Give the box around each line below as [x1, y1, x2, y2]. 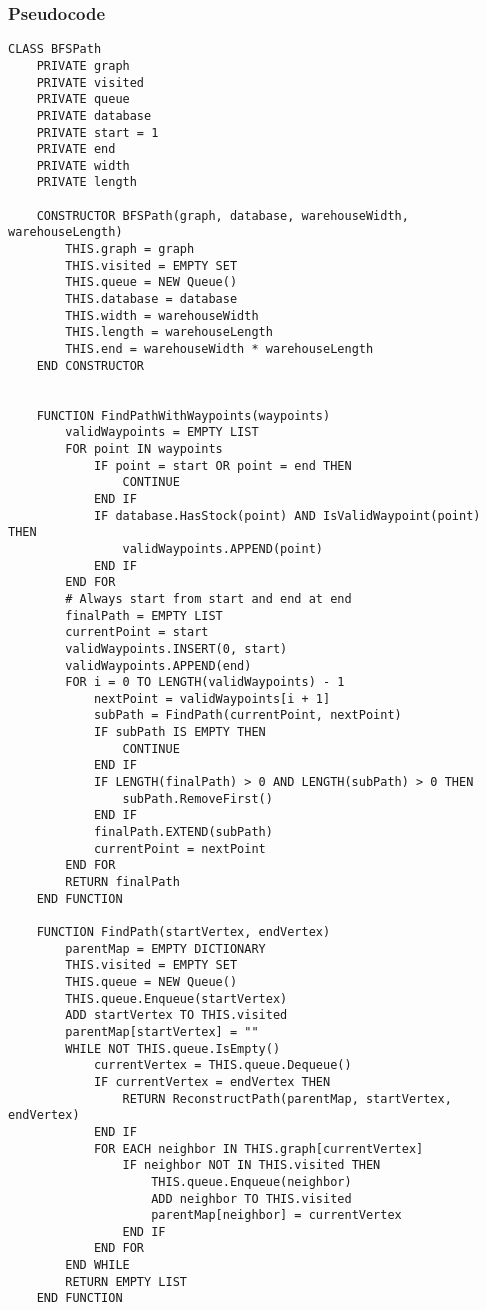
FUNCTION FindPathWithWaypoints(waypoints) [36, 408, 331, 423]
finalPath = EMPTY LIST [65, 608, 223, 623]
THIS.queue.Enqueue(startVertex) [65, 991, 288, 1006]
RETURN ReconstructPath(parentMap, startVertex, [122, 1091, 452, 1106]
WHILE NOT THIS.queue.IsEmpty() [65, 1041, 281, 1056]
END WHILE [65, 1258, 130, 1273]
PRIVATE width [36, 158, 130, 173]
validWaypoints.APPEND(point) [122, 541, 323, 556]
